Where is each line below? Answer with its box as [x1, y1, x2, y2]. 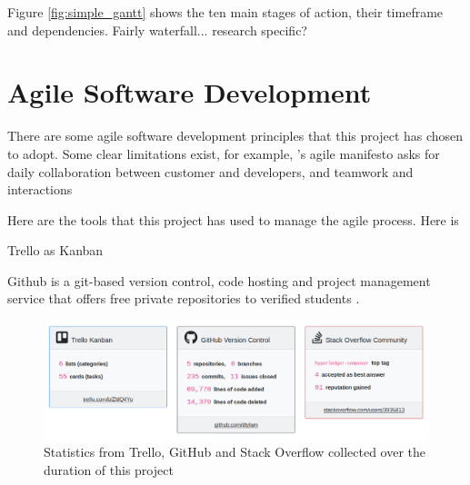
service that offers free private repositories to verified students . [7, 289, 360, 308]
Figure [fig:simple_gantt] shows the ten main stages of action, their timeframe [7, 3, 444, 21]
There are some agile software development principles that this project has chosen [7, 126, 464, 145]
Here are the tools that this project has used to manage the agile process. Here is [7, 210, 459, 229]
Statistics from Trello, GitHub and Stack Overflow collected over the [44, 442, 426, 461]
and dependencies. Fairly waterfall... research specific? [7, 20, 307, 39]
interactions [7, 180, 73, 199]
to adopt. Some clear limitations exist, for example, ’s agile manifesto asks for [7, 144, 440, 163]
